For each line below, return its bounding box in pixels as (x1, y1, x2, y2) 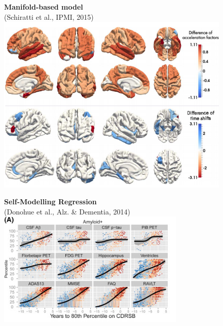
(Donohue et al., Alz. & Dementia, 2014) (4, 206, 130, 216)
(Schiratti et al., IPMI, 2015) (4, 11, 94, 22)
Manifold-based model (4, 2, 83, 12)
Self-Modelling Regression (4, 196, 97, 207)
